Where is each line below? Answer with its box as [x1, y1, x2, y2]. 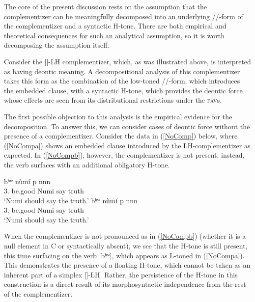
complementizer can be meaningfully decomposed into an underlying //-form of [4, 11, 243, 21]
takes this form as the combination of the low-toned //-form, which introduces [4, 76, 240, 86]
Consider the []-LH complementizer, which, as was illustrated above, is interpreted [4, 56, 251, 66]
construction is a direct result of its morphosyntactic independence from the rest [4, 279, 246, 289]
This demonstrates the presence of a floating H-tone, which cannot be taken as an [4, 260, 251, 270]
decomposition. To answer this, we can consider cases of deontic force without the [4, 121, 250, 131]
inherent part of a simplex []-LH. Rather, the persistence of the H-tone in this [4, 269, 238, 279]
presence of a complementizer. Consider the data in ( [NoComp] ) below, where [4, 131, 238, 141]
